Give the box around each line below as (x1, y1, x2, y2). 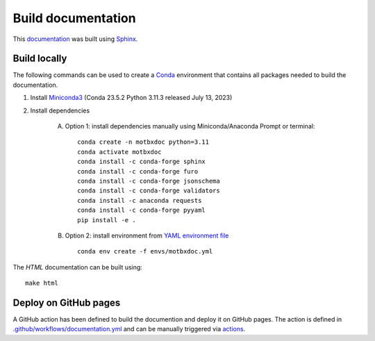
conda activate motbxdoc (77, 148, 162, 156)
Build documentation (12, 10, 136, 26)
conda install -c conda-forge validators (77, 187, 220, 194)
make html (25, 279, 58, 288)
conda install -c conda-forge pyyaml (77, 206, 206, 215)
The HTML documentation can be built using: (12, 263, 142, 271)
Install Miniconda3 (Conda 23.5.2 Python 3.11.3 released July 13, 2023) (30, 94, 233, 102)
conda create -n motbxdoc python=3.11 (77, 138, 210, 146)
